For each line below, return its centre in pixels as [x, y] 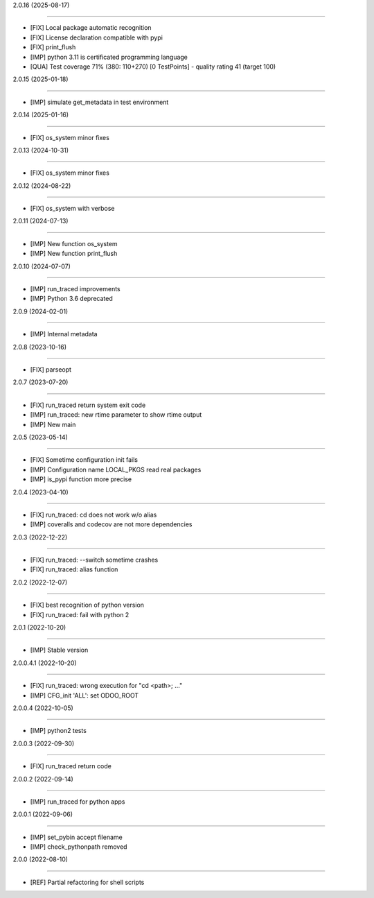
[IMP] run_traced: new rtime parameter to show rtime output [116, 415]
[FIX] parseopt [51, 369]
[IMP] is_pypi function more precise [81, 479]
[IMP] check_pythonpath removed [79, 847]
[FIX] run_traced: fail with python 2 [80, 614]
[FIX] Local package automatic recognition [91, 28]
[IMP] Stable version [59, 650]
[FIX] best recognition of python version [87, 605]
